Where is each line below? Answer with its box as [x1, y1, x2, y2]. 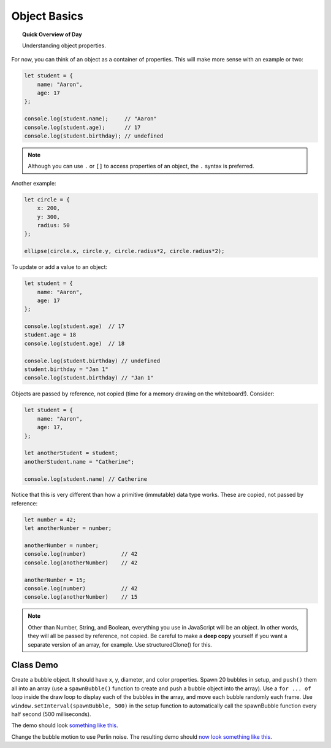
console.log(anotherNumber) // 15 [24, 593, 138, 601]
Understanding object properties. [22, 42, 107, 49]
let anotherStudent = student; [24, 450, 119, 457]
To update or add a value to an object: [11, 263, 107, 271]
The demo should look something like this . [11, 722, 118, 729]
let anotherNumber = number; [24, 525, 112, 532]
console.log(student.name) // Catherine [24, 475, 147, 482]
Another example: [11, 179, 56, 187]
